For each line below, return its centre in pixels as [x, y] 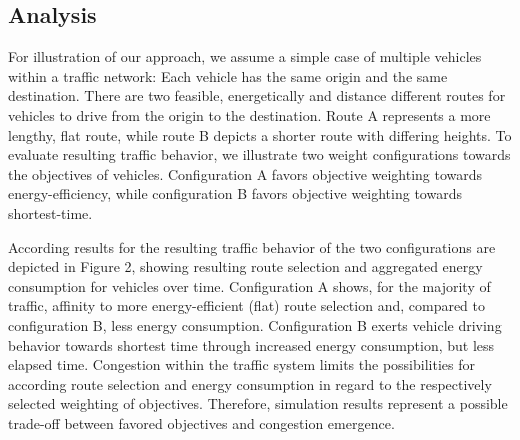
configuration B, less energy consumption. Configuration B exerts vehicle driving [255, 324]
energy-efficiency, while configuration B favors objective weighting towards [235, 193]
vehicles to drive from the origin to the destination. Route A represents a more [249, 114]
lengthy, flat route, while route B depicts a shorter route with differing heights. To [260, 134]
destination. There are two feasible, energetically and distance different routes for [257, 95]
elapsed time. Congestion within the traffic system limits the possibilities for [241, 364]
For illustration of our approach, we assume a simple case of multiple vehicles [245, 56]
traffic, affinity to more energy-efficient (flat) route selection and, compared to [247, 305]
